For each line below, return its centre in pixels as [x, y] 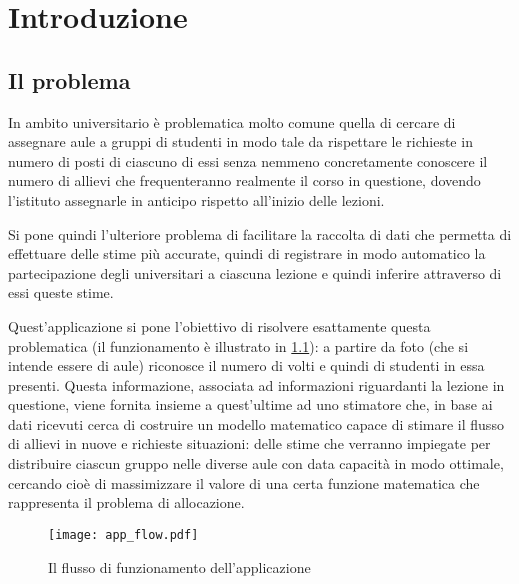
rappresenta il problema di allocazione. [126, 502]
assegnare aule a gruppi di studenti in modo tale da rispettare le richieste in [240, 141]
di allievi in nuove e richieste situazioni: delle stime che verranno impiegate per [249, 443]
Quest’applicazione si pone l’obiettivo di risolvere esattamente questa [219, 325]
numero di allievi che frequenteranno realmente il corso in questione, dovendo [244, 180]
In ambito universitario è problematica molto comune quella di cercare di [232, 121]
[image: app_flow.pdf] [123, 534]
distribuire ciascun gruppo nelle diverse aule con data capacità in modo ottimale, [256, 463]
